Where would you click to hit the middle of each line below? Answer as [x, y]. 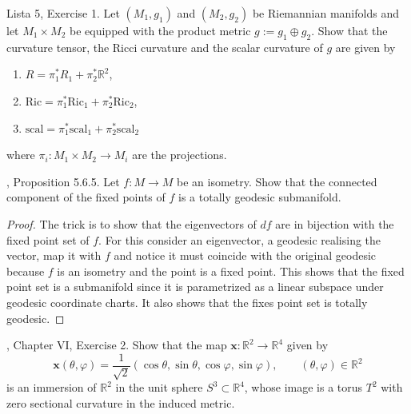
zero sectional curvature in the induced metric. [121, 402]
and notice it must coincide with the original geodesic [245, 255]
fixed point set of [48, 239]
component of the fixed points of [86, 197]
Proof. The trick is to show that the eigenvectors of [132, 223]
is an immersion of [52, 387]
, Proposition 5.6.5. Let [63, 181]
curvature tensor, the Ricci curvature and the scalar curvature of [165, 47]
